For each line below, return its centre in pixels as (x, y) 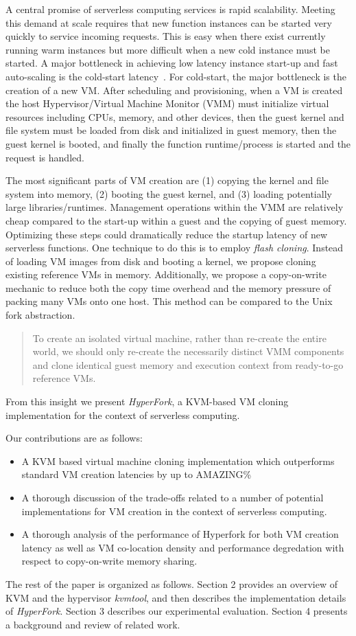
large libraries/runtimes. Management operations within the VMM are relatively (175, 207)
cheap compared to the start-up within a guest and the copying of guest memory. (176, 220)
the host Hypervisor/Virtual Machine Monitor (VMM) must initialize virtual (167, 103)
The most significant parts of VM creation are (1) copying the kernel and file (167, 180)
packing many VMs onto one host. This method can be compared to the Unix (169, 301)
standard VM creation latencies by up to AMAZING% (137, 474)
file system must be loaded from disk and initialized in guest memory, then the (171, 130)
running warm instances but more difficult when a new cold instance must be (168, 49)
